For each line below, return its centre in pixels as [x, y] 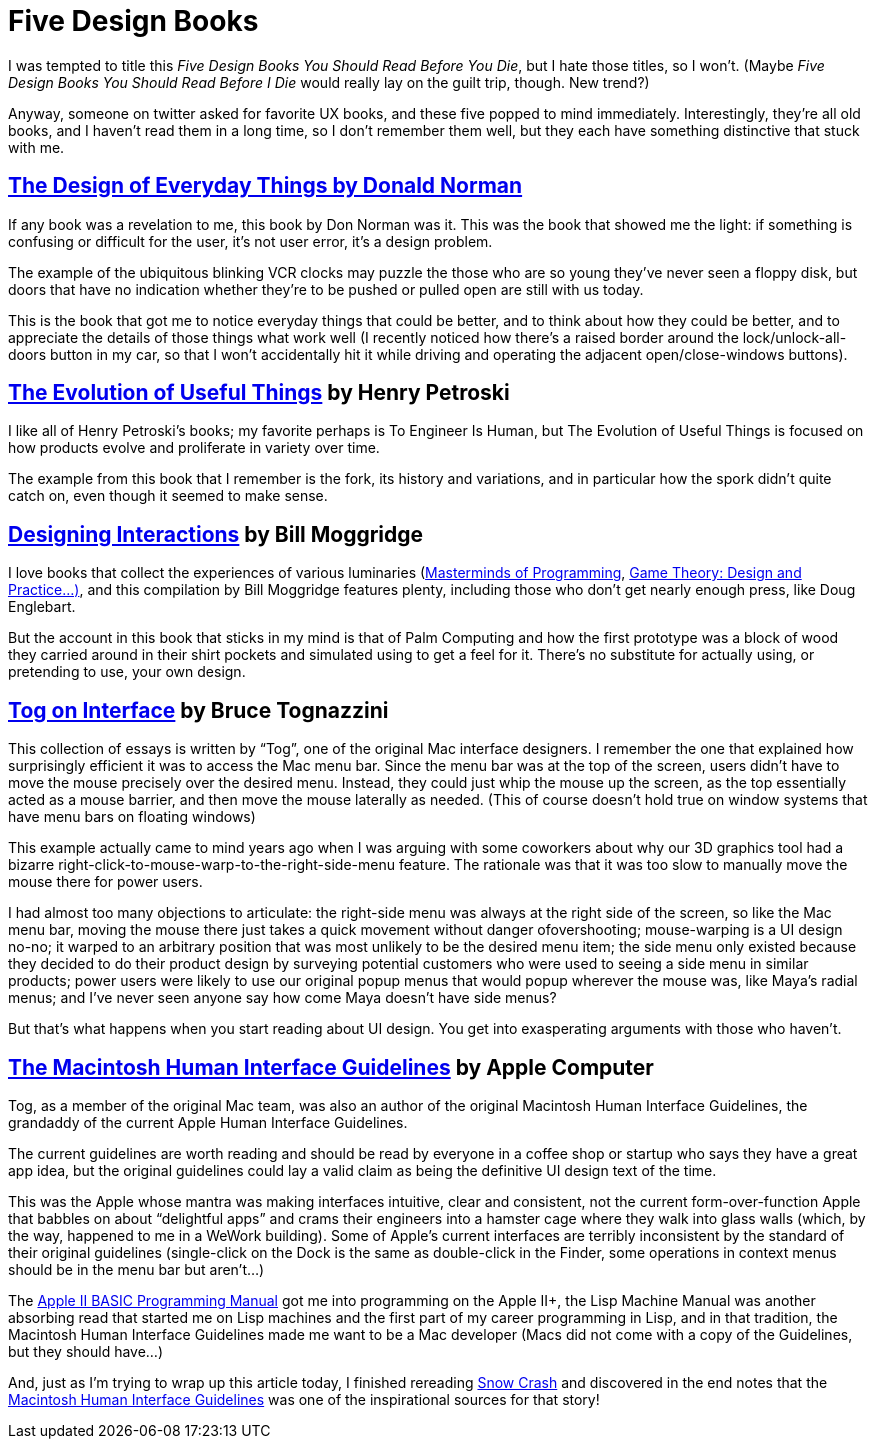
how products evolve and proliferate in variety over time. [194, 448]
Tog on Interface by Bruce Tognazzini [198, 710]
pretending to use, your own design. [127, 672]
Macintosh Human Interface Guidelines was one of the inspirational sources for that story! [304, 1399]
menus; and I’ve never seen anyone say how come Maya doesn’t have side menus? [282, 998]
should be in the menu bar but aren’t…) [136, 1269]
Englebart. [42, 607]
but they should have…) [86, 1351]
